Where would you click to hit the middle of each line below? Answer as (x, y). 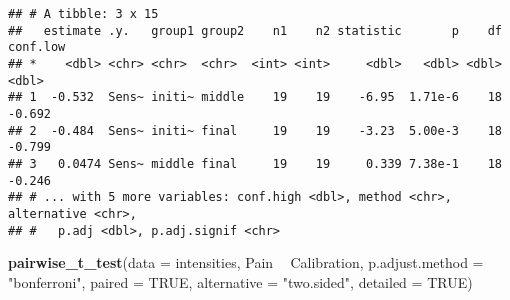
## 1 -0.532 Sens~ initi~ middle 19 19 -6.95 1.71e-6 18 (255, 97)
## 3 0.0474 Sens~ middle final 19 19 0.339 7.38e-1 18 (255, 163)
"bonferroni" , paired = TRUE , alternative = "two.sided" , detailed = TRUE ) (240, 281)
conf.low (37, 47)
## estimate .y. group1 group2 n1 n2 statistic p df (255, 30)
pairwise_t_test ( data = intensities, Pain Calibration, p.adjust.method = (246, 262)
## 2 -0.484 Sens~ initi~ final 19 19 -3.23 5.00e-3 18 (255, 130)
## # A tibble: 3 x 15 (83, 14)
